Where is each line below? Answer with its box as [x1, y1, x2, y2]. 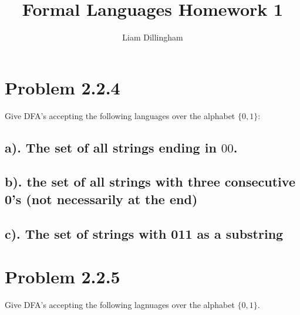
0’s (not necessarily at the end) [5, 189, 198, 208]
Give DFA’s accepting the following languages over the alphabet [5, 109, 235, 121]
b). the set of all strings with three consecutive [5, 172, 295, 191]
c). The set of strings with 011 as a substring [5, 224, 284, 242]
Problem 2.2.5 [5, 265, 120, 289]
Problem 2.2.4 [5, 75, 120, 99]
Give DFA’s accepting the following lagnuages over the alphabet [5, 299, 235, 311]
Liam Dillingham [122, 31, 183, 43]
